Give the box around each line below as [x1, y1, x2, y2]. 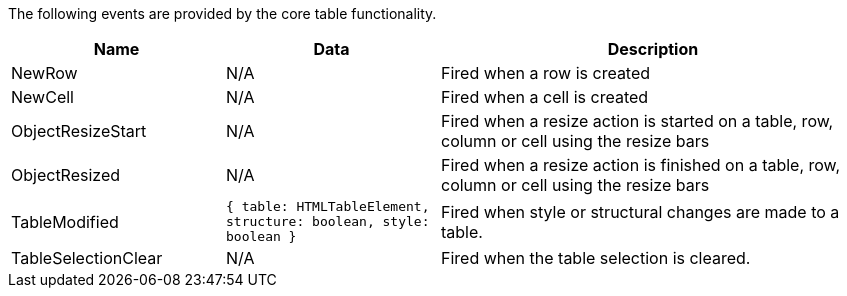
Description [607, 39, 699, 59]
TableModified [11, 211, 119, 232]
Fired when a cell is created [441, 87, 649, 107]
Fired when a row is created [441, 63, 651, 83]
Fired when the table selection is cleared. [441, 248, 751, 268]
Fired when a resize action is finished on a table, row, [441, 155, 841, 175]
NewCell [11, 87, 74, 107]
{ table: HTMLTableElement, [226, 199, 430, 214]
